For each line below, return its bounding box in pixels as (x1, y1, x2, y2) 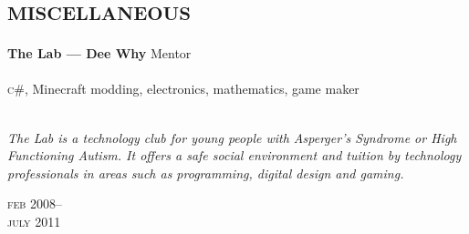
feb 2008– (7, 194, 63, 213)
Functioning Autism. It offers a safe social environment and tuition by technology (7, 146, 462, 165)
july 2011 (7, 211, 61, 230)
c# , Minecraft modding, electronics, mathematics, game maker (7, 79, 360, 98)
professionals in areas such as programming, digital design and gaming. (7, 163, 404, 182)
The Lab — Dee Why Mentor (7, 44, 192, 63)
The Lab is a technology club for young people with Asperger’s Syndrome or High (7, 127, 457, 147)
